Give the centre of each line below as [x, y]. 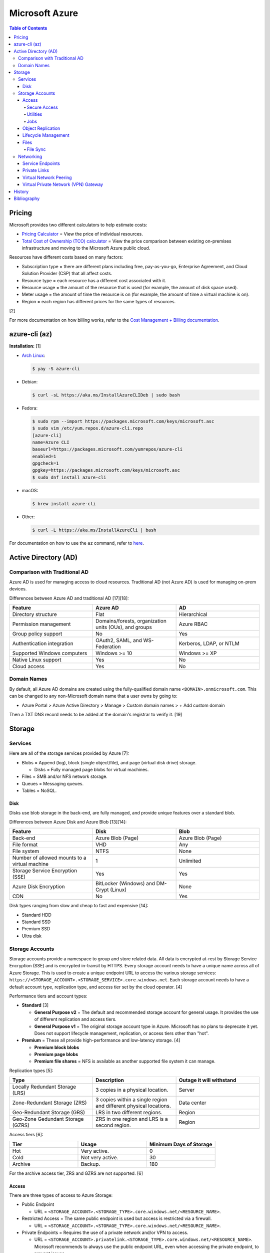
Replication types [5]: [31, 1071]
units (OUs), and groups [124, 628]
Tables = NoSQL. [39, 791]
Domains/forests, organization [131, 621]
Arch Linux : [33, 355]
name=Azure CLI [51, 442]
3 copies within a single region [131, 1100]
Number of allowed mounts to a [49, 858]
